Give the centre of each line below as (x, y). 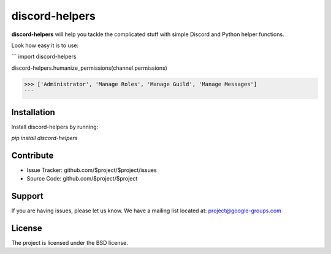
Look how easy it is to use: (45, 45)
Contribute (32, 155)
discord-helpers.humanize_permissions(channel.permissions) (89, 68)
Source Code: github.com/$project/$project (82, 179)
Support (27, 196)
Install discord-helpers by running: (55, 127)
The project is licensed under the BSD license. (70, 243)
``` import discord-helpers (44, 57)
